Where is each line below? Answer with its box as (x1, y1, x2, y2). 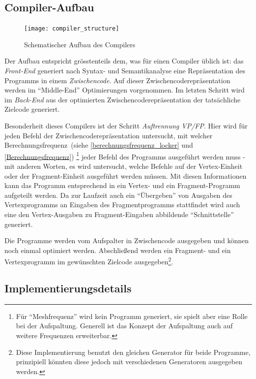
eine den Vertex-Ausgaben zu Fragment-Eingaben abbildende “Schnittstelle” (4, 209, 234, 220)
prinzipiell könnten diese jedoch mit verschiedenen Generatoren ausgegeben (16, 356, 242, 367)
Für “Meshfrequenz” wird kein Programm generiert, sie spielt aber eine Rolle (16, 311, 248, 321)
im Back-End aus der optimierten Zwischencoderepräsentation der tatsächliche (4, 94, 241, 104)
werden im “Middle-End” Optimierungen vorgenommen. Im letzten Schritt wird (4, 85, 245, 95)
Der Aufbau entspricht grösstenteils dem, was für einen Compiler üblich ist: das (4, 56, 244, 66)
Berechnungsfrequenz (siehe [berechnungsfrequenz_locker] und (4, 140, 193, 150)
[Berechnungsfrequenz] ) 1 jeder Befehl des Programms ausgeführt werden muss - (4, 150, 245, 161)
